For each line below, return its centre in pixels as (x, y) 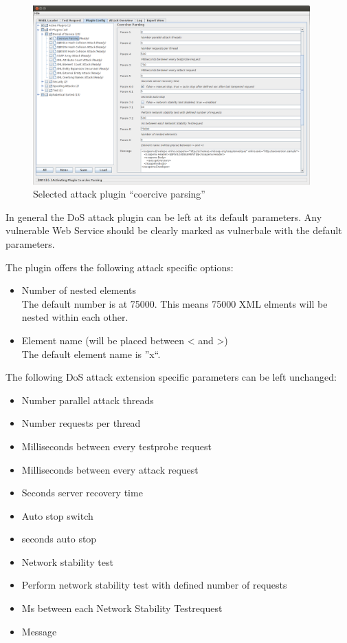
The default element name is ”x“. (91, 354)
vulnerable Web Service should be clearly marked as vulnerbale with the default (174, 230)
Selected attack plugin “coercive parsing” (119, 194)
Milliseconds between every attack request (110, 469)
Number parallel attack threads (88, 400)
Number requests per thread (81, 423)
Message (39, 631)
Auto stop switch (57, 515)
